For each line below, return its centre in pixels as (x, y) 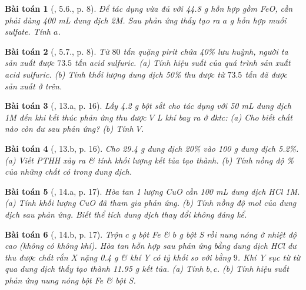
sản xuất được (30, 63)
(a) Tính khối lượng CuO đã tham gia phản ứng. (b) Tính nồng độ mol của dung (151, 203)
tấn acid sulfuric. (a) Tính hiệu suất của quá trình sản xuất (183, 63)
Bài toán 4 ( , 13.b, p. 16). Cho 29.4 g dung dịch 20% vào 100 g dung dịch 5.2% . (152, 148)
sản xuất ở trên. (34, 86)
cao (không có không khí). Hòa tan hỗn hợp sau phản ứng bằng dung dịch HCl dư (151, 246)
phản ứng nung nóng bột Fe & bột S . (70, 280)
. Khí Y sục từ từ (269, 257)
